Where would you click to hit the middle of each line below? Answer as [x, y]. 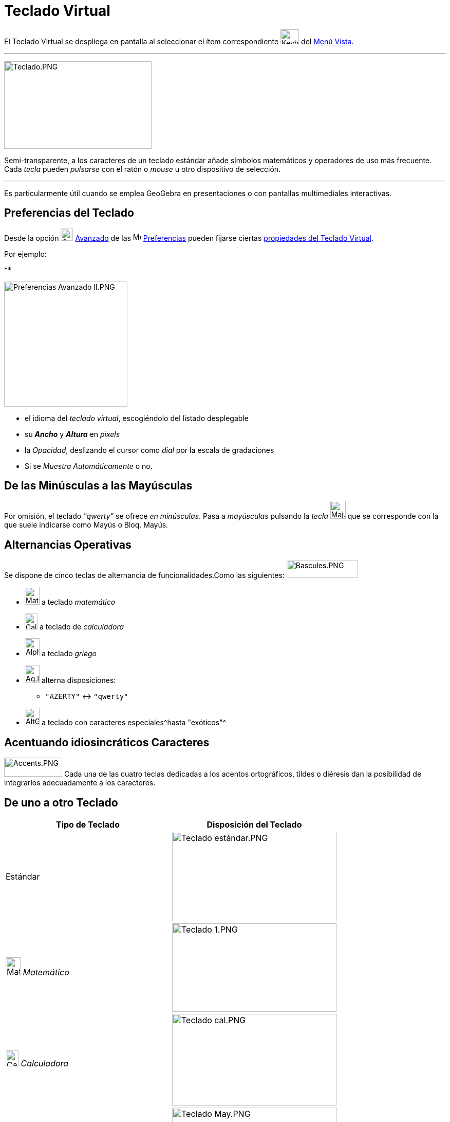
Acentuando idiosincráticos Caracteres [107, 742]
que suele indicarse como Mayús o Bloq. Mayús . [86, 525]
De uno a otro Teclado [61, 802]
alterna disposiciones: [79, 680]
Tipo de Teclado [88, 824]
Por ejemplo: [25, 254]
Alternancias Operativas [68, 545]
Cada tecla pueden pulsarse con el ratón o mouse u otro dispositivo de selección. [143, 169]
